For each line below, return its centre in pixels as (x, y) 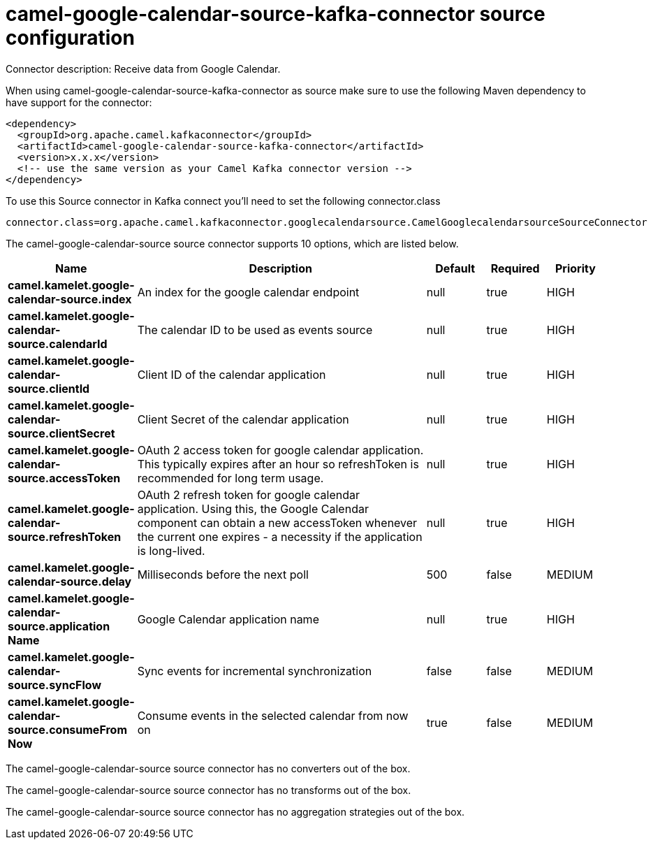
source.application (59, 626)
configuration (70, 38)
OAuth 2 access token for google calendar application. (280, 450)
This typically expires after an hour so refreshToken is (278, 464)
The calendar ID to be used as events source (255, 330)
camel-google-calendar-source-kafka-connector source (276, 14)
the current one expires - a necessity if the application (280, 536)
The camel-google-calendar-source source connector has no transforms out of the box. (208, 790)
